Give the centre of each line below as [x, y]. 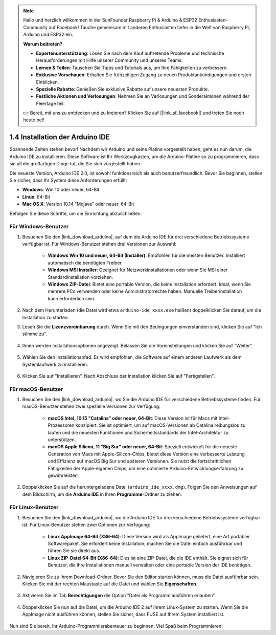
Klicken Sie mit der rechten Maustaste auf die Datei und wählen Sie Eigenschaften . [110, 584]
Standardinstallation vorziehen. [80, 277]
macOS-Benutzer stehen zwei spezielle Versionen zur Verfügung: [91, 406]
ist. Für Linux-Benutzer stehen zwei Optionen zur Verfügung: [86, 525]
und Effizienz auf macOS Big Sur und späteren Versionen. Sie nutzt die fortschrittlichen [140, 461]
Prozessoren [61, 425]
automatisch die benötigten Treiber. [85, 262]
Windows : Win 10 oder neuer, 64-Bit [61, 190]
